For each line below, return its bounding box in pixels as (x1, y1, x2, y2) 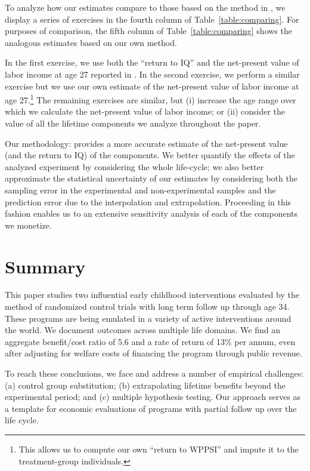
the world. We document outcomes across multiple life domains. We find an (5, 324, 280, 336)
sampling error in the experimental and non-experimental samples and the (5, 183, 276, 196)
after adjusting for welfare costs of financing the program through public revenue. (5, 347, 302, 359)
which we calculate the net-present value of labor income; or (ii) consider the (5, 105, 286, 118)
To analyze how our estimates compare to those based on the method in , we (5, 1, 286, 13)
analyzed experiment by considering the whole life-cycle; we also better (5, 160, 264, 173)
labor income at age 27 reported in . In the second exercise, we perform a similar (5, 67, 300, 80)
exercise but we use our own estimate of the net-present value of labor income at (5, 79, 299, 92)
